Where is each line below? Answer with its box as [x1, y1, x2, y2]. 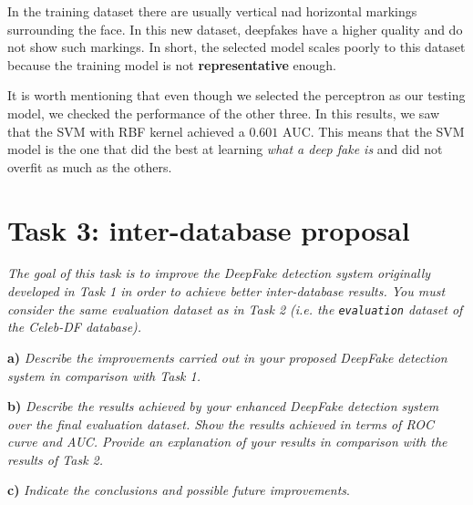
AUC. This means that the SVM [283, 121, 465, 140]
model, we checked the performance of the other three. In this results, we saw [7, 103, 440, 122]
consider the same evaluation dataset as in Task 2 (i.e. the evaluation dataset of [7, 299, 463, 318]
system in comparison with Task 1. [7, 366, 201, 385]
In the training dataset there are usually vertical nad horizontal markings [7, 2, 417, 20]
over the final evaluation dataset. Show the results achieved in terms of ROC [7, 414, 435, 433]
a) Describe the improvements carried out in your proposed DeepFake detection [7, 347, 447, 366]
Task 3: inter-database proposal [7, 211, 410, 248]
